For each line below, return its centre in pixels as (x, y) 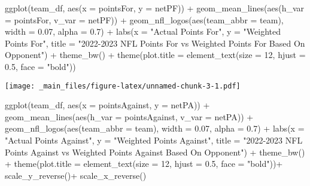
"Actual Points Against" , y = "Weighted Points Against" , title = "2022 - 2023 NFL (154, 140)
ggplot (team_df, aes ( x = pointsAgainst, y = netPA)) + (107, 105)
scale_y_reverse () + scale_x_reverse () (76, 175)
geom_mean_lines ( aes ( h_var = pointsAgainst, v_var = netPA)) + (129, 116)
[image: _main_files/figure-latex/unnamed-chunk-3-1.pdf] (123, 86)
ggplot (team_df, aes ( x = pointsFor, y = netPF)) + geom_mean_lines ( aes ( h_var (155, 8)
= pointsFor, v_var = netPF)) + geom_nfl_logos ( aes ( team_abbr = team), (144, 19)
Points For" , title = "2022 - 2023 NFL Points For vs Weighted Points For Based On (155, 43)
